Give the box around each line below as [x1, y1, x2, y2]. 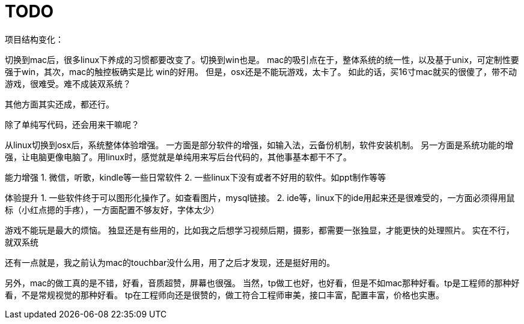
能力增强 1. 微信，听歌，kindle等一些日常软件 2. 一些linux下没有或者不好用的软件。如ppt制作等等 [5, 172, 386, 182]
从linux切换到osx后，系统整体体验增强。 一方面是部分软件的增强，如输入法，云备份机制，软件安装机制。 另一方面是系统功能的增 [5, 139, 514, 150]
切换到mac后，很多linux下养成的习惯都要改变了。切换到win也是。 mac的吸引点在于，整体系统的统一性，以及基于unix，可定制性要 [5, 54, 519, 65]
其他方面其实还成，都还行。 [5, 98, 114, 109]
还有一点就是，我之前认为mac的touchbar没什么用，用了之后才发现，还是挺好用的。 [5, 257, 335, 268]
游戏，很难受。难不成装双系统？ [5, 78, 131, 89]
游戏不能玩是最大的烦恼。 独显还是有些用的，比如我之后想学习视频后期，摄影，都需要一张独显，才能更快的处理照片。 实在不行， [5, 224, 514, 235]
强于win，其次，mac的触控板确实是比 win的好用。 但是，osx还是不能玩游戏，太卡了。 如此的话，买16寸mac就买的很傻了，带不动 [5, 66, 517, 77]
